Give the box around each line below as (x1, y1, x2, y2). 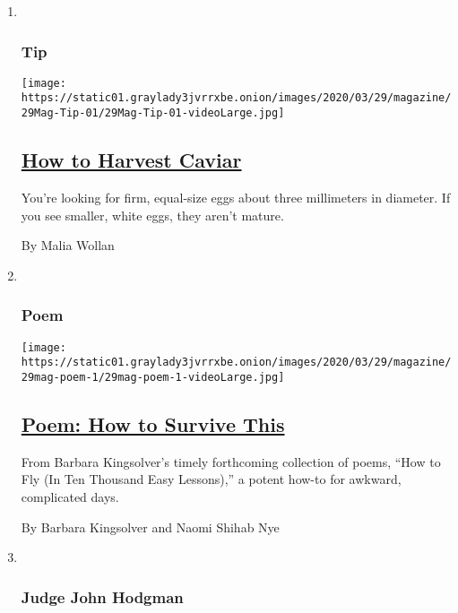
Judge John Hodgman (21, 585, 184, 608)
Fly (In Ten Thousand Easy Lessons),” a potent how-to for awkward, (21, 470, 402, 488)
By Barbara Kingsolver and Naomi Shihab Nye (21, 517, 280, 536)
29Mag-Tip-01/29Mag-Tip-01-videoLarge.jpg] (21, 107, 285, 120)
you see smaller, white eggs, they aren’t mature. (21, 205, 284, 224)
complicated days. (21, 487, 119, 505)
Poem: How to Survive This (21, 410, 285, 437)
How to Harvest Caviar (21, 146, 242, 174)
